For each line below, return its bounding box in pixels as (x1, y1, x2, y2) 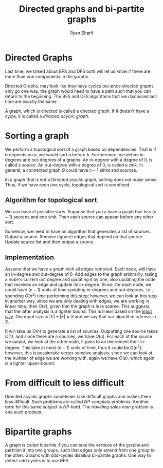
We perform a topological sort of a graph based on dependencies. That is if (5, 146, 157, 152)
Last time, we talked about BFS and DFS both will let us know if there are (5, 68, 151, 74)
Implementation (5, 253, 54, 262)
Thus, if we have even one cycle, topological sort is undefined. (5, 182, 131, 187)
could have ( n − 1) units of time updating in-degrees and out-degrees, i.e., (5, 287, 153, 293)
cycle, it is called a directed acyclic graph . (5, 113, 90, 119)
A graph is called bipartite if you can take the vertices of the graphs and (5, 442, 149, 448)
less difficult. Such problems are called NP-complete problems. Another (5, 399, 149, 405)
